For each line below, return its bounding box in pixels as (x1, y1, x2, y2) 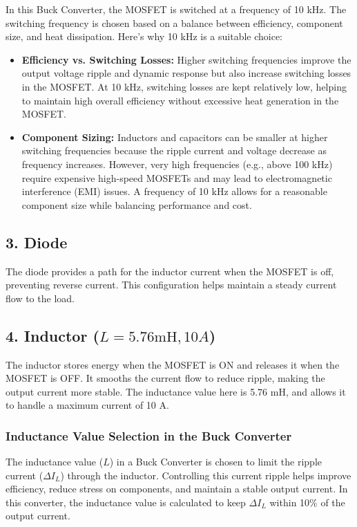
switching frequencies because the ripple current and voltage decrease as (21, 143, 327, 158)
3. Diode (6, 231, 68, 252)
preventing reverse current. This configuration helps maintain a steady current (6, 277, 337, 292)
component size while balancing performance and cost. (21, 197, 252, 212)
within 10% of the (269, 494, 345, 509)
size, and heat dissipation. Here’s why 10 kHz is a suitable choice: (6, 29, 283, 44)
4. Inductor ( (6, 324, 99, 346)
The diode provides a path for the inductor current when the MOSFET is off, (6, 263, 334, 278)
